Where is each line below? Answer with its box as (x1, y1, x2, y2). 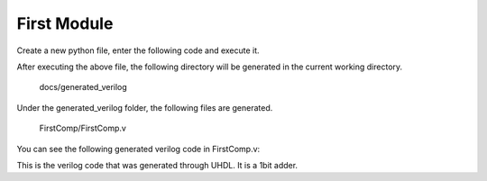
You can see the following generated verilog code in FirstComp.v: (16, 143, 261, 154)
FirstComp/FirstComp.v (39, 122, 126, 134)
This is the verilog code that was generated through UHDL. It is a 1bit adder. (16, 159, 298, 170)
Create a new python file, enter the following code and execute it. (16, 45, 261, 56)
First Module (16, 14, 114, 33)
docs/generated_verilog (39, 82, 128, 93)
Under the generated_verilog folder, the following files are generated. (16, 102, 273, 113)
